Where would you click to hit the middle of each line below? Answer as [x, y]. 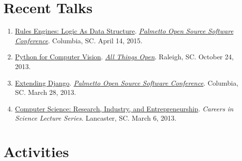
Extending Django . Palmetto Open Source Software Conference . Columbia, [127, 82]
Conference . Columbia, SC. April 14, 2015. [79, 40]
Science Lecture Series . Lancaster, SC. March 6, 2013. [96, 118]
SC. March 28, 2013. [45, 92]
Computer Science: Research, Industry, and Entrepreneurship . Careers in [124, 108]
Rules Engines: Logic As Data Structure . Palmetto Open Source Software [124, 31]
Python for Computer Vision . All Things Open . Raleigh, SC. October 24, [124, 57]
